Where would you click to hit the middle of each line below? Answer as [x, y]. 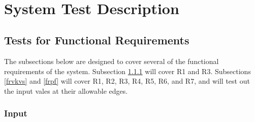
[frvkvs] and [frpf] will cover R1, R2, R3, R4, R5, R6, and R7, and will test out [127, 81]
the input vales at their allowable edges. [66, 90]
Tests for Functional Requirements [97, 40]
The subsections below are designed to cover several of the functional [111, 61]
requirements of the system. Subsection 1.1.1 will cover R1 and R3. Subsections [127, 71]
